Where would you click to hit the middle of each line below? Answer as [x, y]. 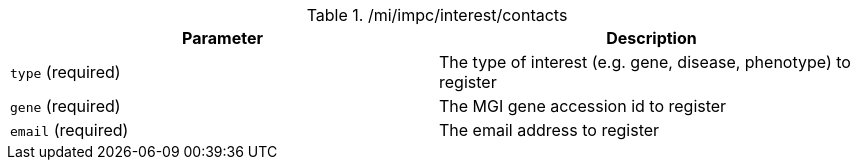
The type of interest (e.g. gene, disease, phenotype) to [645, 62]
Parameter [222, 38]
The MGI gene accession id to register [583, 106]
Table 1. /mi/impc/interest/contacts [437, 15]
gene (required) [65, 106]
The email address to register [549, 130]
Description [651, 38]
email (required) [69, 130]
